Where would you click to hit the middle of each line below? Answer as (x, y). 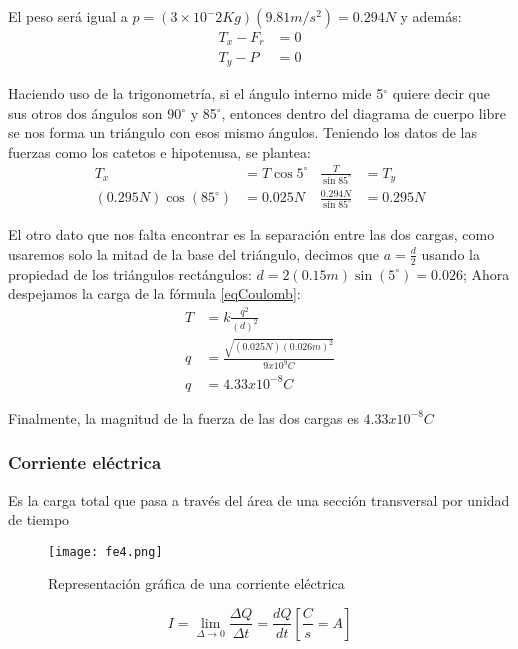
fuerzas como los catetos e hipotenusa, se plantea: (159, 151)
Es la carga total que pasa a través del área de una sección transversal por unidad (259, 499)
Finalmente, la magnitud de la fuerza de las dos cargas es (183, 417)
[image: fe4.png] (105, 551)
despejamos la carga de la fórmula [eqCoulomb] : (154, 293)
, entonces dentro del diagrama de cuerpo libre (364, 112)
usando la (450, 253)
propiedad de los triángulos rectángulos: (130, 273)
